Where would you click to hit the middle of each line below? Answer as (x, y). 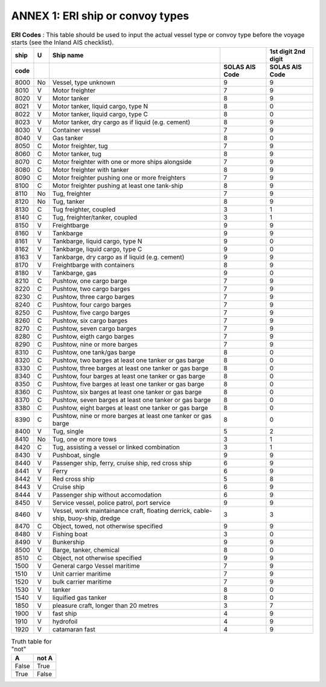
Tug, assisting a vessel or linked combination (116, 447)
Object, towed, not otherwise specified (107, 526)
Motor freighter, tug (80, 146)
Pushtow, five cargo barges (91, 313)
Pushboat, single (76, 455)
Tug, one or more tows (85, 439)
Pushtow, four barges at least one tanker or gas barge (129, 376)
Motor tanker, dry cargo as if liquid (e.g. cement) (121, 122)
